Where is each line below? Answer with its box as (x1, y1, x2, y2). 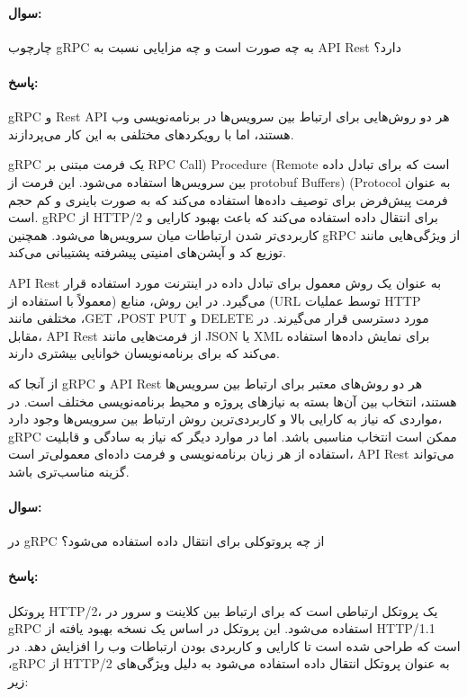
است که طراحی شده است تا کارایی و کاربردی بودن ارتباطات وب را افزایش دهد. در (8, 636, 461, 655)
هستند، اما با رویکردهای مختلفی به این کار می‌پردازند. (8, 124, 294, 143)
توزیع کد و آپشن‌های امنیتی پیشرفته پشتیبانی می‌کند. (8, 243, 286, 262)
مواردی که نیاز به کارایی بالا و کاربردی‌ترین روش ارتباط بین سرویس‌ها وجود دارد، (8, 409, 443, 428)
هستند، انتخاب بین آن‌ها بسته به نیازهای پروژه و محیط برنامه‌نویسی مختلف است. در (8, 391, 457, 410)
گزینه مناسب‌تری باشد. (8, 461, 130, 480)
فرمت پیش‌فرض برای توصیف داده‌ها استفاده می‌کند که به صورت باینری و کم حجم (8, 190, 448, 209)
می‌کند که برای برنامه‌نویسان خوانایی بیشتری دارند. (8, 344, 280, 362)
